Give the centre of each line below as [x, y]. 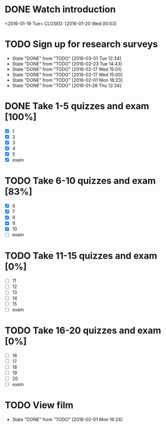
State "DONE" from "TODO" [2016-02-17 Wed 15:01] [67, 69]
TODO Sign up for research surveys [81, 44]
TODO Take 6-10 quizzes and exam [80, 181]
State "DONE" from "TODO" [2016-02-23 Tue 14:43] [67, 64]
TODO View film [39, 405]
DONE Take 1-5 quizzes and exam [77, 106]
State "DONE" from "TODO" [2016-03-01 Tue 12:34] [67, 58]
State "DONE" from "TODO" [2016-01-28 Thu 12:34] [67, 85]
